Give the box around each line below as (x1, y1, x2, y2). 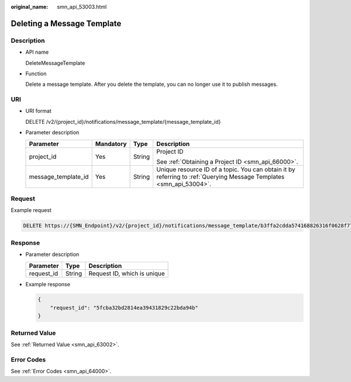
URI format (25, 107, 52, 114)
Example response (25, 280, 70, 287)
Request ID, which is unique (88, 269, 165, 277)
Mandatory (95, 140, 127, 148)
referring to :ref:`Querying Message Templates (156, 172, 285, 180)
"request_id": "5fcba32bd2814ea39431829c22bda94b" (50, 304, 198, 311)
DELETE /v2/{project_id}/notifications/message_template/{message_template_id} (25, 118, 221, 125)
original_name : (11, 4, 49, 10)
